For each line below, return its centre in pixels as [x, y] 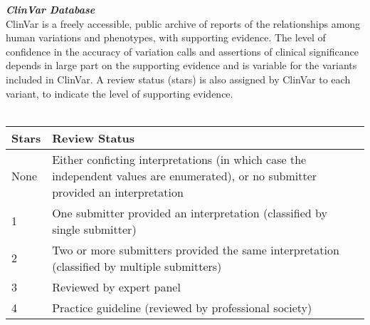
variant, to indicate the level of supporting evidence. [120, 93]
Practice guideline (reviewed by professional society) [182, 307]
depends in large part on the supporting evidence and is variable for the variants [181, 65]
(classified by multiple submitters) [137, 266]
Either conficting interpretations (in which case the [179, 159]
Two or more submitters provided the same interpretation [196, 249]
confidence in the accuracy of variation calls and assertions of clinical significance [182, 51]
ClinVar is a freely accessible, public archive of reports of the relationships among [183, 23]
